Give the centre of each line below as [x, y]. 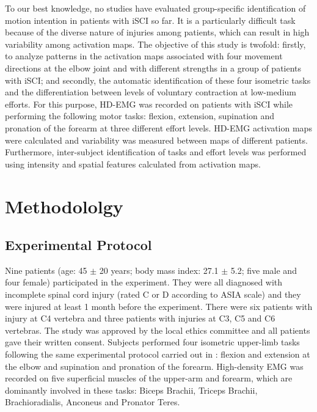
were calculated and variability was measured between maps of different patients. [156, 140]
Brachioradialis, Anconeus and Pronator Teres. [93, 402]
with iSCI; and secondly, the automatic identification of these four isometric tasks [158, 80]
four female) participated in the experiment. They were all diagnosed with [144, 282]
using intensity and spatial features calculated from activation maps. [133, 164]
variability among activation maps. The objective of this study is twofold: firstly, [155, 44]
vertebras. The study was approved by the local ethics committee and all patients [158, 330]
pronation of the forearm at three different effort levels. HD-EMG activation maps [158, 127]
